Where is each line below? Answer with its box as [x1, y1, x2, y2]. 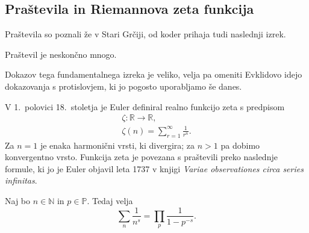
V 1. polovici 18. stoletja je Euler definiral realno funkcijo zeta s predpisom [5, 100, 285, 113]
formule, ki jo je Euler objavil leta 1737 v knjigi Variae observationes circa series [5, 162, 304, 175]
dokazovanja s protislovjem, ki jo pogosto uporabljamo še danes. [5, 79, 242, 92]
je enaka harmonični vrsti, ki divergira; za [40, 138, 195, 151]
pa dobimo [220, 138, 260, 151]
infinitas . [5, 174, 37, 187]
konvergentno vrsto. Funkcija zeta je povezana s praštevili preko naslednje [5, 151, 278, 163]
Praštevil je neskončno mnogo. [5, 48, 117, 60]
